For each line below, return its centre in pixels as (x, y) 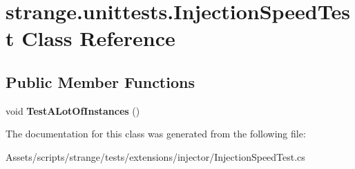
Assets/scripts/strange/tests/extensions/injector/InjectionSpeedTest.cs (155, 156)
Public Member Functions (100, 81)
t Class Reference (90, 38)
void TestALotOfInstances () (73, 110)
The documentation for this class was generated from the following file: (156, 134)
